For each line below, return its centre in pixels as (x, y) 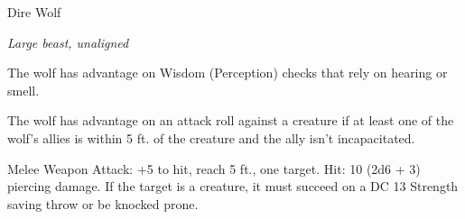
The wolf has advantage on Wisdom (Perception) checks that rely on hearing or (228, 73)
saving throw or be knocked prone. (103, 203)
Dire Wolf (34, 12)
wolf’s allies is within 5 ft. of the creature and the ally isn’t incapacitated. (211, 137)
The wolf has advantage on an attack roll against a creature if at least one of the (231, 120)
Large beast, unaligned (68, 42)
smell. (23, 90)
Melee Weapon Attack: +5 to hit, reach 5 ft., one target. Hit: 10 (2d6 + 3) (214, 168)
